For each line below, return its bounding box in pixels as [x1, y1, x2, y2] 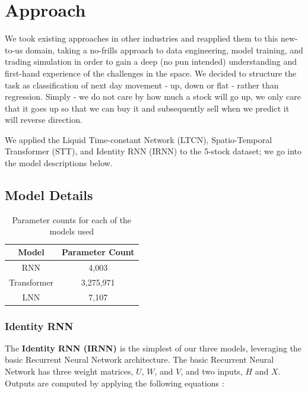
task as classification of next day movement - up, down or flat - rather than [5, 78, 279, 91]
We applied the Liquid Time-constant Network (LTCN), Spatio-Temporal [5, 133, 272, 145]
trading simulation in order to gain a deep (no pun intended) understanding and [5, 55, 297, 68]
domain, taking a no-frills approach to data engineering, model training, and [26, 43, 303, 56]
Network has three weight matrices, [5, 365, 134, 378]
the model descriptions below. [5, 157, 113, 169]
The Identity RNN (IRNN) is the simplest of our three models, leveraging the [5, 341, 302, 354]
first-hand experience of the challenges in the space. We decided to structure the [5, 66, 297, 79]
